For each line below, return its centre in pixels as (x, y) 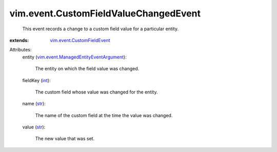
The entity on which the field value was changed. (87, 69)
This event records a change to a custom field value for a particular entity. (101, 29)
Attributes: (21, 50)
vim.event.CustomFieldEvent (80, 40)
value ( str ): (34, 127)
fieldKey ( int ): (36, 80)
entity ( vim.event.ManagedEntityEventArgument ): (74, 57)
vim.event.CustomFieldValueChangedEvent (105, 13)
